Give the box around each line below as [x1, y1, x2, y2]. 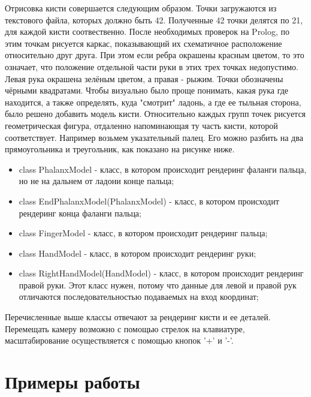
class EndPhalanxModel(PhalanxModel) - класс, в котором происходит [19, 194, 279, 207]
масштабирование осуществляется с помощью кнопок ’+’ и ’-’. [5, 334, 234, 347]
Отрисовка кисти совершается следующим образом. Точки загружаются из [5, 2, 277, 14]
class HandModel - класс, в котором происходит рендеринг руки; [19, 246, 256, 259]
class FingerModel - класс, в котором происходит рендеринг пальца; [19, 227, 268, 239]
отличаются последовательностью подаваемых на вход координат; [19, 290, 259, 303]
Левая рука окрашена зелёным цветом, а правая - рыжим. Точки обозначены [5, 72, 283, 85]
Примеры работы [5, 369, 140, 394]
